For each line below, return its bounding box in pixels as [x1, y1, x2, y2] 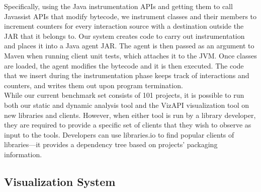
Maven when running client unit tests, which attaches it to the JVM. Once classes [4, 50, 257, 60]
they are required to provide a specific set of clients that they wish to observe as [4, 119, 251, 130]
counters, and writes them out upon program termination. [4, 80, 183, 90]
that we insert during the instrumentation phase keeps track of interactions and [4, 70, 249, 81]
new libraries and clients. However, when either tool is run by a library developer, [4, 109, 256, 120]
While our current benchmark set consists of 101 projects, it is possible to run [4, 90, 244, 100]
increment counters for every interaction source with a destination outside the [4, 21, 244, 31]
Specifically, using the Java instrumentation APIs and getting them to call [4, 1, 233, 11]
